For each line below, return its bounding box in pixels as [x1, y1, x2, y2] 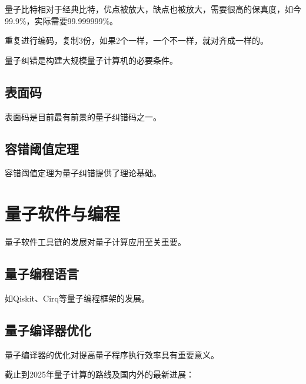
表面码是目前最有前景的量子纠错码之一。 [5, 110, 161, 123]
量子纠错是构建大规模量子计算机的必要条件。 [5, 54, 178, 66]
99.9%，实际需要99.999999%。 [5, 14, 118, 27]
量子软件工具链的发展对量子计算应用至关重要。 [5, 236, 186, 248]
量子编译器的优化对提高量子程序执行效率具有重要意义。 [5, 348, 219, 360]
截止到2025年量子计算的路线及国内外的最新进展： [5, 368, 194, 380]
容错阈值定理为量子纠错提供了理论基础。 [5, 167, 161, 179]
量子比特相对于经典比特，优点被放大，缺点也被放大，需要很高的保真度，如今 [5, 3, 301, 15]
